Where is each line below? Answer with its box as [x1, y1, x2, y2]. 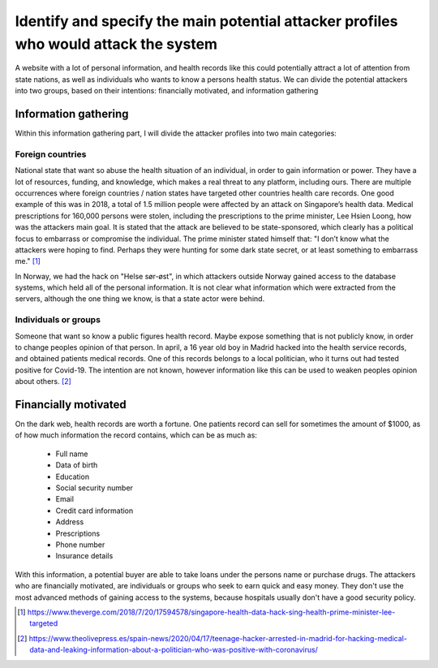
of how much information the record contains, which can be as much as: [15, 430, 257, 440]
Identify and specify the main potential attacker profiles [15, 12, 398, 30]
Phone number [55, 540, 105, 549]
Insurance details [55, 551, 114, 561]
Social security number [55, 483, 134, 493]
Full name [55, 449, 88, 459]
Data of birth [55, 460, 98, 470]
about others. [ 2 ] [15, 377, 72, 386]
